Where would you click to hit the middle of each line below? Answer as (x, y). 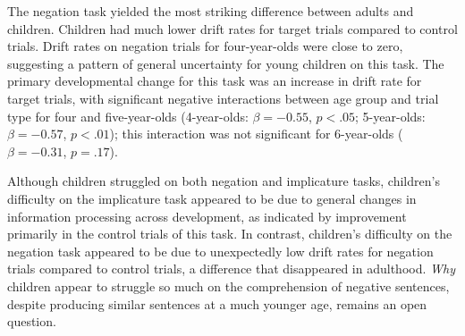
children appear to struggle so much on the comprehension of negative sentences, (228, 286)
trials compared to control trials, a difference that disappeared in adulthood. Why (231, 269)
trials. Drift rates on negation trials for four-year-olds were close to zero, (205, 46)
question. (32, 321)
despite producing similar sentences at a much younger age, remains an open (217, 303)
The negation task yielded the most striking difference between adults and (211, 11)
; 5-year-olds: (390, 116)
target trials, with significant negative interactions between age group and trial (223, 98)
